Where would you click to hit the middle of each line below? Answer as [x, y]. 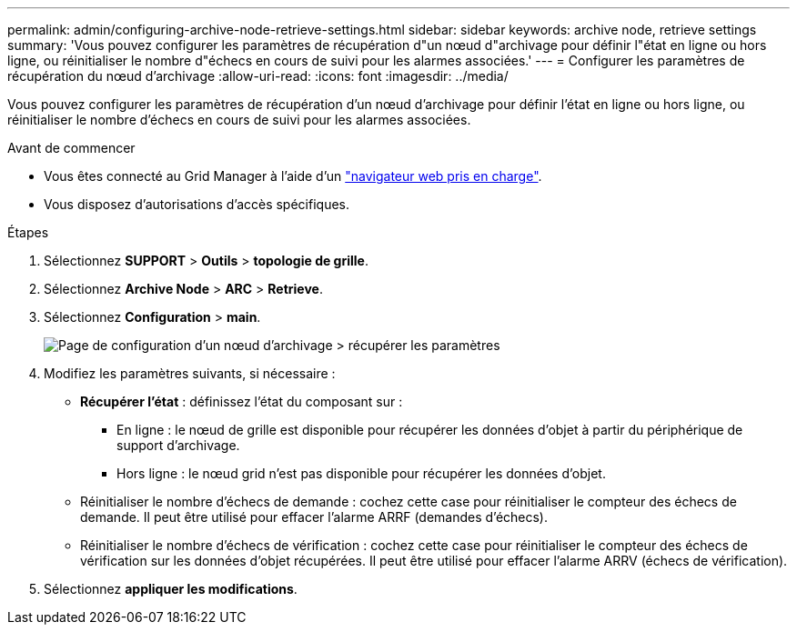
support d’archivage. [178, 445]
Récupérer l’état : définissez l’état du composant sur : [242, 401]
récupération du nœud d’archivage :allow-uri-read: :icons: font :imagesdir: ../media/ [258, 76]
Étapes [28, 232]
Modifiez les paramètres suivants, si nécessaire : [190, 373]
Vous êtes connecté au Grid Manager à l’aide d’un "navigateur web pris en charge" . [293, 176]
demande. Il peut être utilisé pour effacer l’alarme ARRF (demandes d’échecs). [314, 517]
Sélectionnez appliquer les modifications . [171, 589]
